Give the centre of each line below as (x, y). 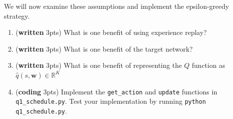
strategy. (17, 15)
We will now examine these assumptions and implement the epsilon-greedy (116, 6)
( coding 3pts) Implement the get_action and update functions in (116, 91)
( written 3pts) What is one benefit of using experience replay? (111, 32)
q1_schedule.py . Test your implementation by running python (111, 101)
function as (208, 65)
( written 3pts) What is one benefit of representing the (99, 65)
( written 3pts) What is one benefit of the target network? (104, 48)
